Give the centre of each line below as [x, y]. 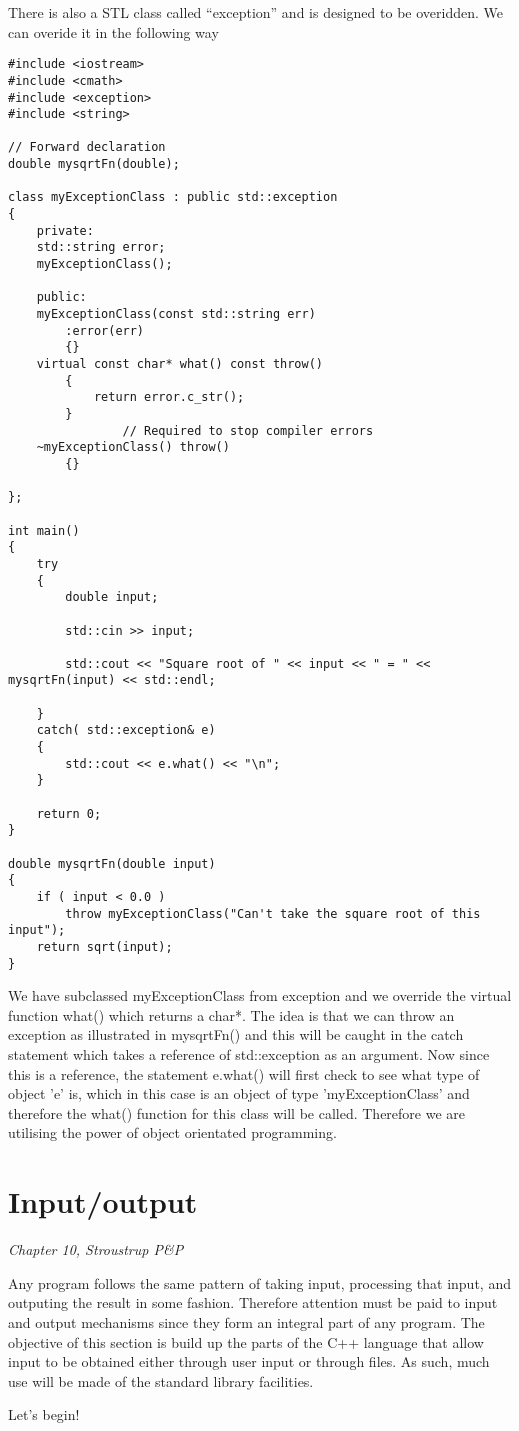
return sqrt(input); [104, 946]
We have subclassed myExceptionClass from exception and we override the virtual [260, 995]
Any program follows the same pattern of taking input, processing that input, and [259, 1282]
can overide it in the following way [113, 31]
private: [65, 230]
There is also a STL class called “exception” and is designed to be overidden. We [255, 12]
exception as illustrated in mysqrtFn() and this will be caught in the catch [236, 1034]
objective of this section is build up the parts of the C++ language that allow [246, 1341]
